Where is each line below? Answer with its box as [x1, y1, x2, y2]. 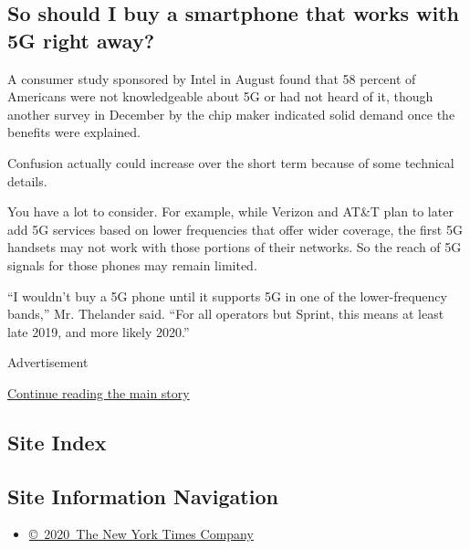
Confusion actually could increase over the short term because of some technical [7, 153, 454, 172]
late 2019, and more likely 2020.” [7, 322, 190, 341]
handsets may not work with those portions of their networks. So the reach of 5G [7, 238, 462, 257]
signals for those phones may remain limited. [7, 255, 257, 274]
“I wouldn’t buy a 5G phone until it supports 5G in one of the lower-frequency [7, 286, 447, 305]
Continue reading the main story [7, 383, 190, 402]
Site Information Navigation [7, 481, 278, 510]
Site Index [7, 428, 107, 456]
